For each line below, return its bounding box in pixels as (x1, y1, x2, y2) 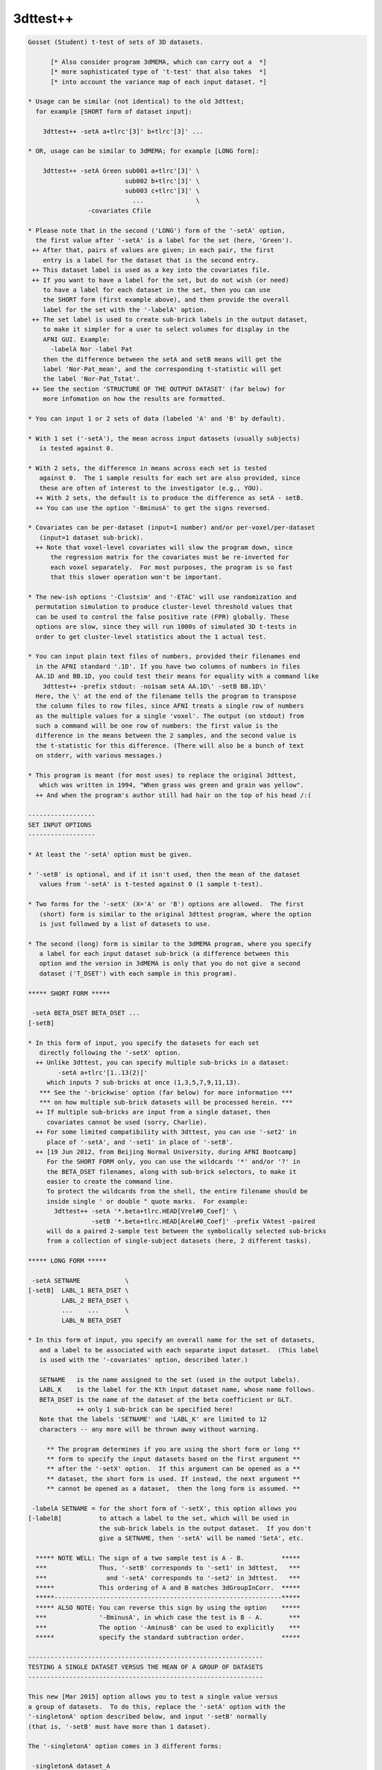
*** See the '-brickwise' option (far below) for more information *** (39, 1088, 294, 1097)
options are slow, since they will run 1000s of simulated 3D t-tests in (35, 623, 297, 631)
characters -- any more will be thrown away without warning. (39, 1425, 260, 1433)
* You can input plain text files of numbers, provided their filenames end (28, 652, 301, 661)
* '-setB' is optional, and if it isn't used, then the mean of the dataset (28, 870, 301, 878)
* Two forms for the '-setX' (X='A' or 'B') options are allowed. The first (28, 900, 304, 908)
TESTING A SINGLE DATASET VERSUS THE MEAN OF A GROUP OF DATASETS (28, 1663, 263, 1671)
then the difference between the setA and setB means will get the (42, 355, 282, 363)
